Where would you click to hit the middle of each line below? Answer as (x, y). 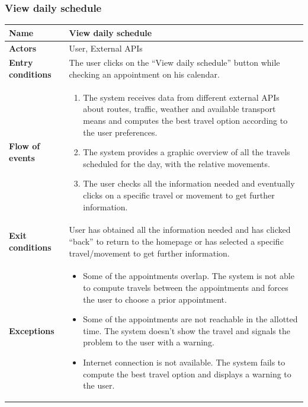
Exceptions (32, 330)
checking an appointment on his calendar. (144, 74)
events (22, 158)
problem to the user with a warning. (149, 342)
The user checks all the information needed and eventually (189, 183)
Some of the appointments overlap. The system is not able (189, 276)
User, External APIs (106, 48)
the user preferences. (120, 132)
